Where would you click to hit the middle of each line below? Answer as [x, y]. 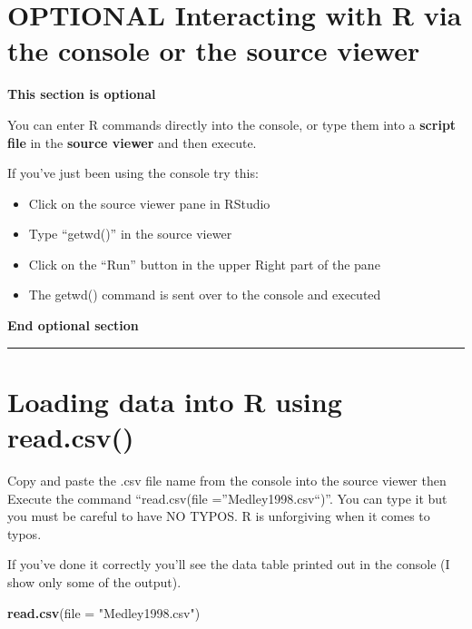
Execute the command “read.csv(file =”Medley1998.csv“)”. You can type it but [227, 498]
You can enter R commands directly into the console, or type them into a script [232, 124]
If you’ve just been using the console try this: [133, 173]
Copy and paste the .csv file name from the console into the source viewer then [227, 480]
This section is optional [82, 94]
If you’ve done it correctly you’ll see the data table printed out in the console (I [229, 564]
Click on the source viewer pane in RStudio [149, 203]
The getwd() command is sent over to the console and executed [205, 295]
